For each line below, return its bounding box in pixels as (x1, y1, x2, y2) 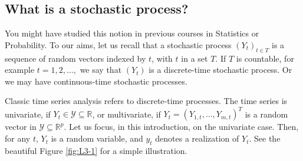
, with (151, 52, 173, 64)
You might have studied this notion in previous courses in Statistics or (5, 27, 259, 39)
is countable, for (236, 52, 294, 64)
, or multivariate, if (92, 108, 161, 120)
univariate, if (5, 108, 51, 120)
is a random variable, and (51, 132, 143, 145)
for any (5, 132, 31, 145)
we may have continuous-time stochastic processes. (5, 75, 187, 87)
